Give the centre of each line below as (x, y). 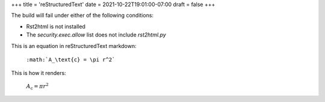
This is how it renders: (39, 73)
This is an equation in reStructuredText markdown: (74, 46)
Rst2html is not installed (56, 26)
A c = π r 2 (38, 86)
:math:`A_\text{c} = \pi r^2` (71, 59)
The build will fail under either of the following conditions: (82, 16)
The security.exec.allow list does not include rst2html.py (96, 35)
